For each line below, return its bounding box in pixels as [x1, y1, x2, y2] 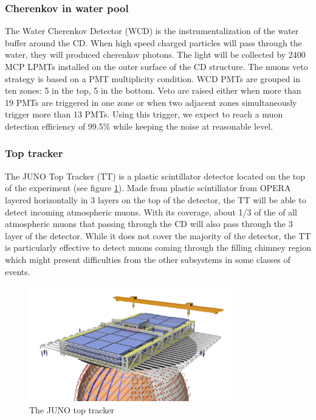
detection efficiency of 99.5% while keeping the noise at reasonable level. [5, 119, 273, 132]
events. [5, 265, 30, 278]
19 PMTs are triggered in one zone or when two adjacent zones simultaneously [5, 96, 297, 108]
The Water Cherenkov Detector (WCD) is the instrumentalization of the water [5, 24, 299, 37]
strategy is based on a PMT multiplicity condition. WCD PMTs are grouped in [5, 72, 300, 85]
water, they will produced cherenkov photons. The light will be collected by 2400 [5, 48, 306, 61]
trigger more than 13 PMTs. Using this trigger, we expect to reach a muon [5, 108, 283, 121]
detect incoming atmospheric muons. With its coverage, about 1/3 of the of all [5, 205, 297, 218]
